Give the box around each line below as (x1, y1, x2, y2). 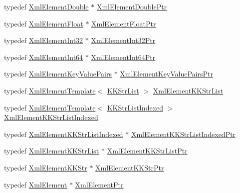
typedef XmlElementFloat (4, 18, 83, 28)
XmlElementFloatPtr (91, 18, 156, 28)
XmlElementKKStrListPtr (107, 145, 188, 156)
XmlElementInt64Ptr (91, 51, 156, 62)
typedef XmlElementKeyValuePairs (4, 68, 112, 79)
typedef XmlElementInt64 (4, 51, 83, 62)
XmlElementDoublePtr (96, 1, 167, 11)
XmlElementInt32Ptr (91, 35, 156, 45)
